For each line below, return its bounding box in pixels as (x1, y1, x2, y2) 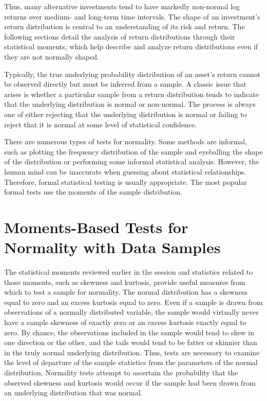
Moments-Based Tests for (4, 216, 188, 237)
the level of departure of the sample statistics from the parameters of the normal (4, 357, 258, 368)
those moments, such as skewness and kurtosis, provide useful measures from (4, 276, 245, 287)
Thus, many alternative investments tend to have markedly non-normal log (4, 1, 240, 11)
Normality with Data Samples (4, 237, 221, 258)
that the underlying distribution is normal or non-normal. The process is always (4, 99, 256, 109)
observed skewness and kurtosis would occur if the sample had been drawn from (4, 377, 256, 388)
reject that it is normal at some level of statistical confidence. (4, 119, 197, 129)
